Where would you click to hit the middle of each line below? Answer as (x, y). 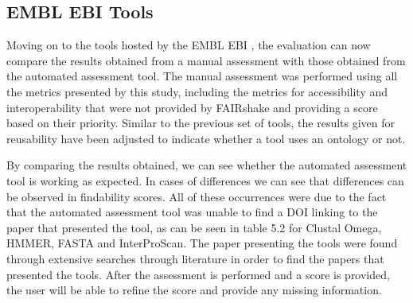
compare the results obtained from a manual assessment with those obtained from (206, 60)
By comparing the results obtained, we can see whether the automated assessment (207, 165)
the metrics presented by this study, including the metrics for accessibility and (197, 91)
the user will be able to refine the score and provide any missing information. (194, 290)
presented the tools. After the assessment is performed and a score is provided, (198, 274)
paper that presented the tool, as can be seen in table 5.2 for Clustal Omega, (194, 227)
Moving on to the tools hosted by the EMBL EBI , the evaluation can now (189, 45)
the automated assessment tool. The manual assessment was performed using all (202, 76)
